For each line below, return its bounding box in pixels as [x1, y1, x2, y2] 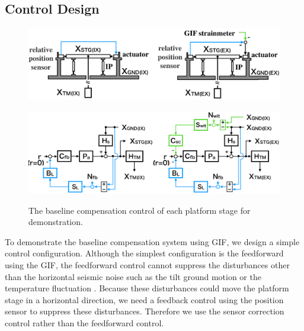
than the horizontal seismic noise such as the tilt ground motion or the [5, 270, 261, 282]
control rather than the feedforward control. [5, 317, 164, 329]
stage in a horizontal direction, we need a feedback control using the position [5, 293, 284, 306]
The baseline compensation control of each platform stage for [28, 204, 251, 216]
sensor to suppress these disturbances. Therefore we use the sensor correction [5, 305, 284, 317]
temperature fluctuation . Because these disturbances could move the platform [5, 282, 289, 294]
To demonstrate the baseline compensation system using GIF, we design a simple [5, 235, 300, 248]
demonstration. [28, 216, 83, 228]
